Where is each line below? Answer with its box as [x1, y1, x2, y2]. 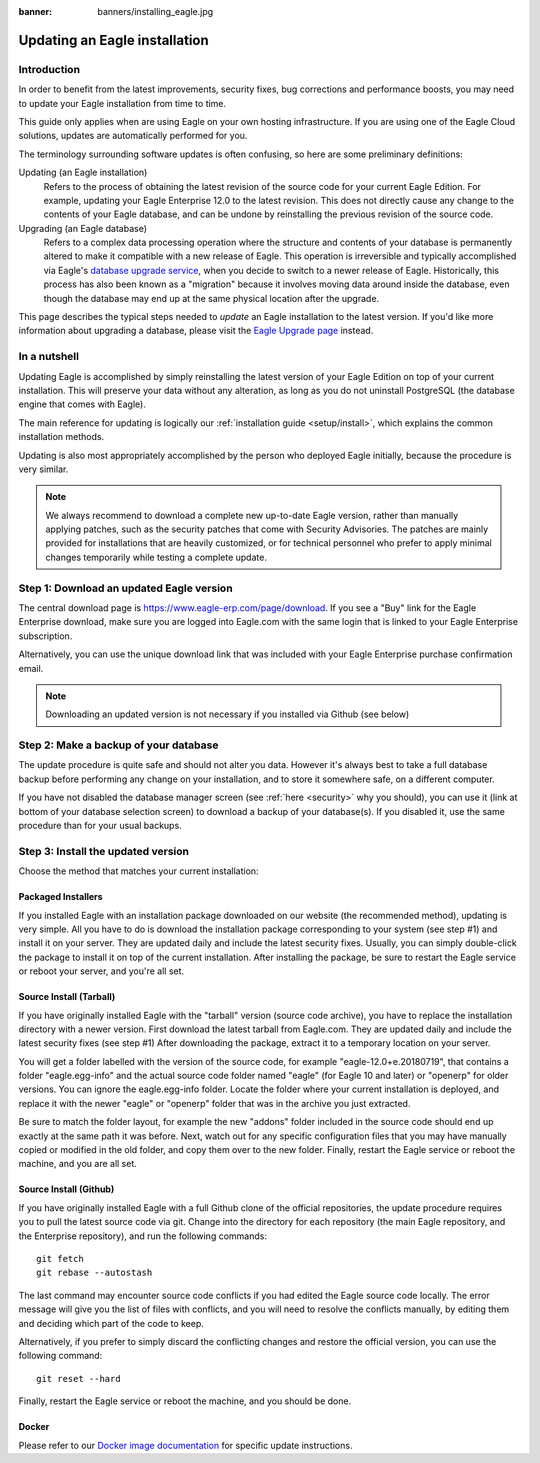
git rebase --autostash [36, 1267, 153, 1279]
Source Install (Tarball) [18, 991, 116, 1003]
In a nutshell [18, 350, 80, 364]
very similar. [18, 463, 69, 475]
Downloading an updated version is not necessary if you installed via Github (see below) [45, 708, 410, 720]
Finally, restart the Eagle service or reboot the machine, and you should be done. [18, 1395, 352, 1407]
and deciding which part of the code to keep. [18, 1317, 205, 1329]
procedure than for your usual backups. [18, 820, 182, 832]
